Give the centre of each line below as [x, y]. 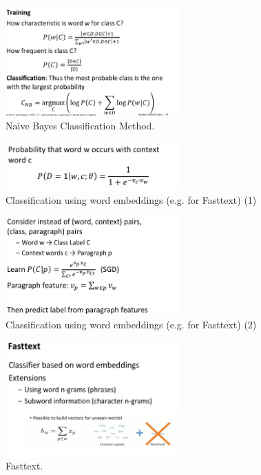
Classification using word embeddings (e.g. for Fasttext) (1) [131, 199]
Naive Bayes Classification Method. [80, 125]
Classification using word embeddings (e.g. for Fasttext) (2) [131, 324]
